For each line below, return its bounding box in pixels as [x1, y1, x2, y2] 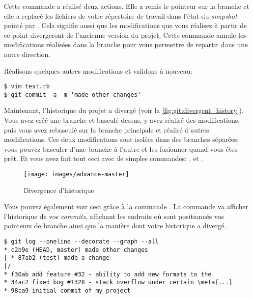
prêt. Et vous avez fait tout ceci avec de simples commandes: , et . [4, 153, 203, 163]
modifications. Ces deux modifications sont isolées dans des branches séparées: [4, 134, 239, 144]
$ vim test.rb [4, 83, 50, 90]
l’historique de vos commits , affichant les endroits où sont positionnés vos [4, 211, 224, 221]
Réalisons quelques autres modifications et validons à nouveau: [4, 65, 193, 76]
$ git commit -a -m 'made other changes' [4, 91, 141, 98]
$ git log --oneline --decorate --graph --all [4, 238, 159, 245]
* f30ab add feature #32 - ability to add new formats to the [4, 271, 212, 278]
